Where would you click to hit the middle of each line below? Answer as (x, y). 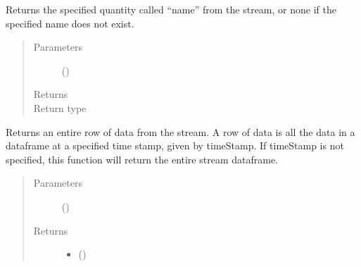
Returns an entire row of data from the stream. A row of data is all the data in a (180, 131)
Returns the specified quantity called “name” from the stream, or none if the (171, 9)
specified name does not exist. (70, 23)
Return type (60, 107)
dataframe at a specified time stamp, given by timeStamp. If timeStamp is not (175, 145)
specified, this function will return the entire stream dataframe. (142, 159)
